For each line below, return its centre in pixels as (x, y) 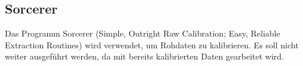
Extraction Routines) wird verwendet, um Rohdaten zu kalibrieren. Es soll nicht (152, 44)
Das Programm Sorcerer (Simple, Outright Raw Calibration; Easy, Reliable (143, 33)
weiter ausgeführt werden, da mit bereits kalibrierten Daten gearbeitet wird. (144, 56)
